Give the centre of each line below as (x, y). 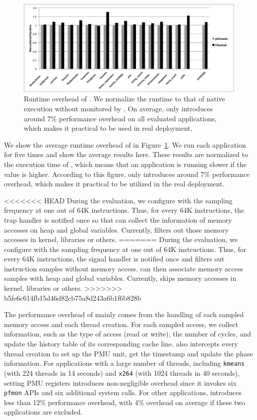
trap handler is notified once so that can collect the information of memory (118, 219)
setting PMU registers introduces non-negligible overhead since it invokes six (120, 382)
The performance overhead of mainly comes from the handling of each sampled (124, 314)
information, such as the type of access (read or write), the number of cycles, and (128, 334)
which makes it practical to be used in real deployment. (108, 128)
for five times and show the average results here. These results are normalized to (126, 154)
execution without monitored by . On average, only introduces (118, 108)
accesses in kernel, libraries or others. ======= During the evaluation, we (121, 239)
